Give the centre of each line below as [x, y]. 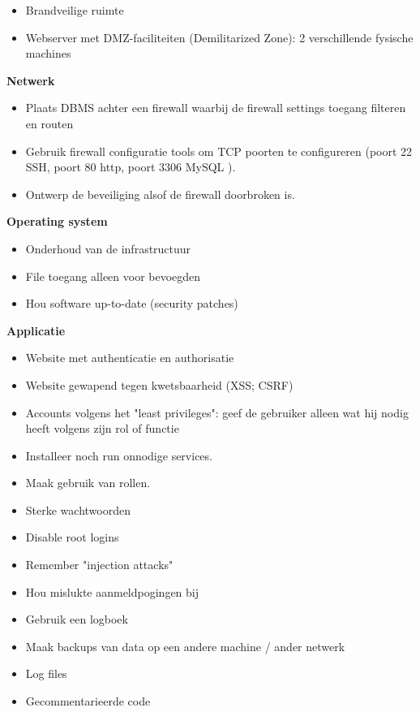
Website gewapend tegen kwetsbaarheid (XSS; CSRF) [159, 384]
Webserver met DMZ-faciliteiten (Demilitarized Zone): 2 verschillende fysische [219, 37]
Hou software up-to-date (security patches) [132, 303]
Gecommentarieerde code [88, 701]
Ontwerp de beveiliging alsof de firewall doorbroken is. [160, 194]
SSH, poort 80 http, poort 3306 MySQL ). [131, 167]
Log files [46, 673]
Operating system [57, 221]
